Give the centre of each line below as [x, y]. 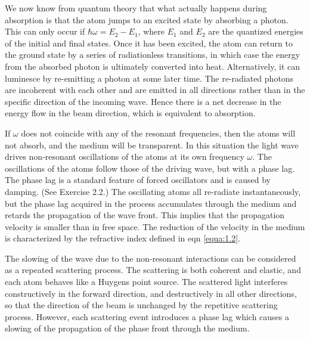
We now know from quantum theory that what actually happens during [136, 8]
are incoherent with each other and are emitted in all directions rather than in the [155, 90]
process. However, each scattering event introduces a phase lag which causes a [147, 316]
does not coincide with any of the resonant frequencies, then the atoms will [158, 133]
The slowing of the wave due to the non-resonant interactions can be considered [151, 258]
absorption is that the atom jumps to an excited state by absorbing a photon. [147, 19]
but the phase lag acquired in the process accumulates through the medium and [151, 203]
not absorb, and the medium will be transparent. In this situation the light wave [152, 145]
